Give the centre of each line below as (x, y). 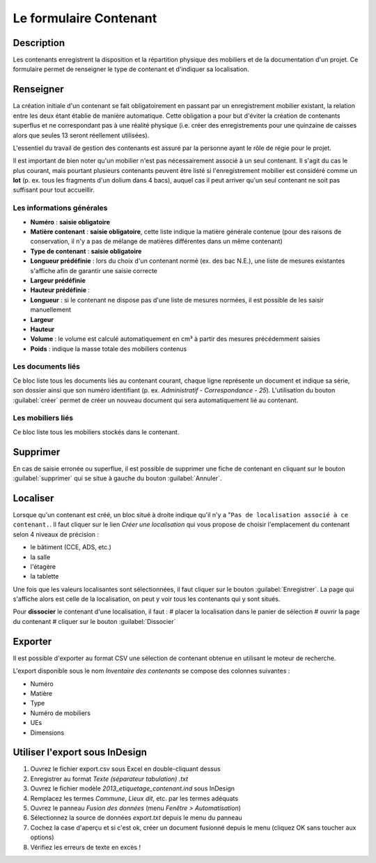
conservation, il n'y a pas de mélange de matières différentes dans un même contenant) (157, 241)
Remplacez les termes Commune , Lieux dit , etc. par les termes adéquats (134, 798)
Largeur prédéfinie (58, 280)
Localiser (33, 498)
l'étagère (43, 566)
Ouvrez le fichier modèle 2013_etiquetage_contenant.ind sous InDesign (133, 788)
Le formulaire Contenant (85, 18)
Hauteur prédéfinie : (60, 290)
